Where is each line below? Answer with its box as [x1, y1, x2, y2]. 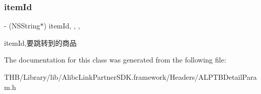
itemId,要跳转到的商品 [4, 37, 77, 48]
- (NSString [4, 20, 40, 31]
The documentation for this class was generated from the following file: [4, 54, 226, 65]
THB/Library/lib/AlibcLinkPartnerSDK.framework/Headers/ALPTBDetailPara [4, 72, 257, 82]
